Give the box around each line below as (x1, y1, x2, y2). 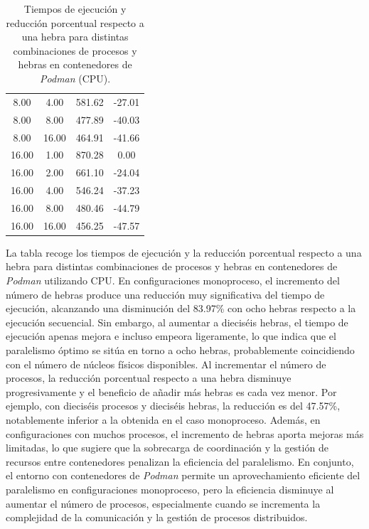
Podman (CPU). (40, 70, 111, 85)
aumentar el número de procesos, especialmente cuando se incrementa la (6, 496, 321, 511)
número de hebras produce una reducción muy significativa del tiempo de (6, 287, 325, 301)
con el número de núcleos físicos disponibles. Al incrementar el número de (6, 356, 326, 371)
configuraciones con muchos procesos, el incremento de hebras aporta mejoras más (6, 426, 364, 441)
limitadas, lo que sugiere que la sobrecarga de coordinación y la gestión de (6, 440, 328, 455)
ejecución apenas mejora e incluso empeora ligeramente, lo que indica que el (6, 328, 336, 343)
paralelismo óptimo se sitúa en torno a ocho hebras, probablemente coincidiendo (6, 342, 355, 357)
